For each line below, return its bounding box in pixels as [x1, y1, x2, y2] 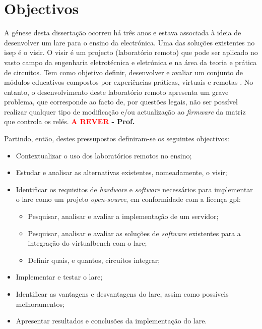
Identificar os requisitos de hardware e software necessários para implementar [16, 184, 253, 194]
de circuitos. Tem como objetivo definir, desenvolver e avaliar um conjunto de [4, 67, 243, 77]
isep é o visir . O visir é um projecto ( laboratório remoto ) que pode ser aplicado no [4, 47, 258, 58]
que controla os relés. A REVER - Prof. [4, 116, 135, 127]
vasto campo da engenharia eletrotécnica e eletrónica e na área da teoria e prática [4, 57, 257, 67]
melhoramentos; [16, 298, 64, 309]
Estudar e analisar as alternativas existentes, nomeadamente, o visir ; [16, 167, 227, 178]
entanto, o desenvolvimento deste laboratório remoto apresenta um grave [4, 86, 229, 97]
